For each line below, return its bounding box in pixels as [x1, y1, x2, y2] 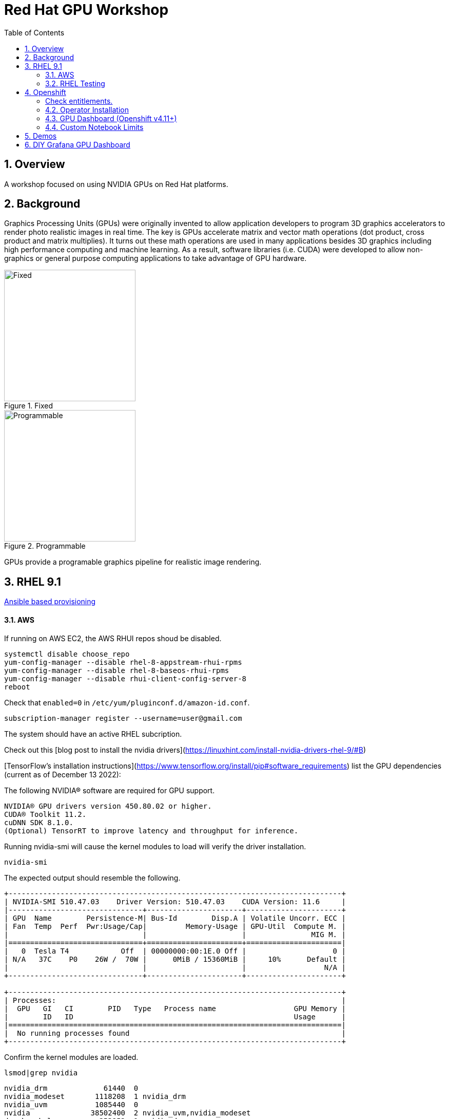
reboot [4, 682, 30, 691]
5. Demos [25, 131, 57, 140]
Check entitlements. [45, 96, 113, 105]
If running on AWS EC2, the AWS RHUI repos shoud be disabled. [4, 633, 222, 643]
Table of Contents [4, 28, 65, 37]
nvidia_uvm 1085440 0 [4, 1100, 139, 1109]
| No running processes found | [4, 1029, 346, 1037]
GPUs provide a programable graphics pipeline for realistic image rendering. [4, 557, 262, 567]
